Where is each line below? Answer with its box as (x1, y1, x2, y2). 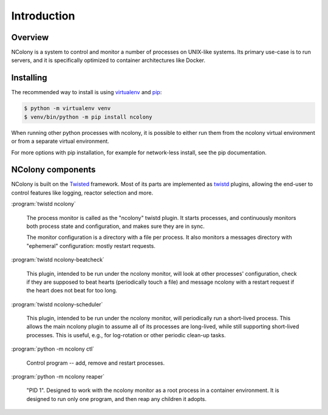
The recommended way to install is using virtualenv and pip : (11, 89, 162, 96)
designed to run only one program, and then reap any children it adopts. (26, 395, 207, 402)
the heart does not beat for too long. (26, 287, 118, 294)
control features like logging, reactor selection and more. (11, 189, 154, 196)
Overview (11, 32, 49, 43)
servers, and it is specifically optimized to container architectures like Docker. (11, 57, 206, 64)
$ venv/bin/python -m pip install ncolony (24, 113, 152, 120)
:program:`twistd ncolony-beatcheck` (11, 256, 104, 264)
